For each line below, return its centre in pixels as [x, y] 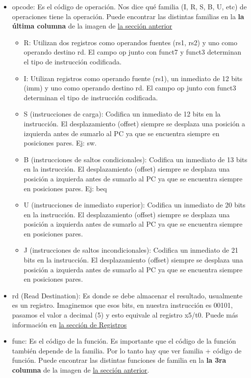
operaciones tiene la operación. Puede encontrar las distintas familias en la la [128, 16]
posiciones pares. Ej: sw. [60, 143]
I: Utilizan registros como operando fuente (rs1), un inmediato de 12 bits [133, 78]
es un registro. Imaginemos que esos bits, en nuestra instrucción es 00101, [122, 305]
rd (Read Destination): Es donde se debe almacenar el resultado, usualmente [127, 295]
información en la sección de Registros [69, 324]
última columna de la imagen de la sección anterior [92, 26]
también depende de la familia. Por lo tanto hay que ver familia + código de [127, 350]
